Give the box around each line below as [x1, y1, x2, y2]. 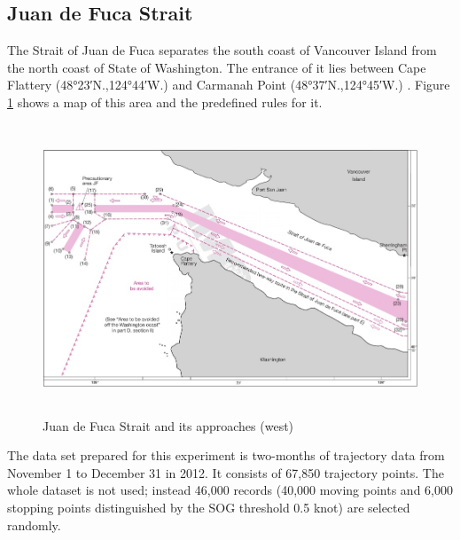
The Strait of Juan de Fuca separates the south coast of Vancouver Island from [7, 41, 437, 59]
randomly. [7, 515, 61, 534]
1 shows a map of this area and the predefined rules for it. [7, 92, 323, 111]
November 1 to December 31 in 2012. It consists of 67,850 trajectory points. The [7, 463, 444, 481]
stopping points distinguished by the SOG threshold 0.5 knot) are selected [7, 497, 410, 516]
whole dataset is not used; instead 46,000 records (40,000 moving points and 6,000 [7, 481, 453, 499]
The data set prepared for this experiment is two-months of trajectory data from [7, 446, 445, 465]
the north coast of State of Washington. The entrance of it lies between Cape [7, 58, 426, 76]
